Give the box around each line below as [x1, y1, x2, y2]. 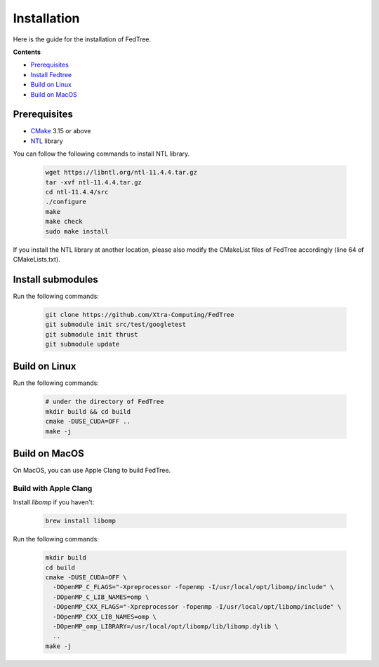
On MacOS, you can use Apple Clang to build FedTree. [13, 466, 171, 475]
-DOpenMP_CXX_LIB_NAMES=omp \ [53, 612, 157, 621]
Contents [13, 48, 41, 56]
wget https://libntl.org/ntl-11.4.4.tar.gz [45, 168, 198, 177]
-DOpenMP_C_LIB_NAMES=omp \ [53, 593, 149, 601]
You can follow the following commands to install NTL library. [13, 149, 190, 158]
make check [45, 217, 83, 226]
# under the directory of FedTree [45, 398, 164, 406]
